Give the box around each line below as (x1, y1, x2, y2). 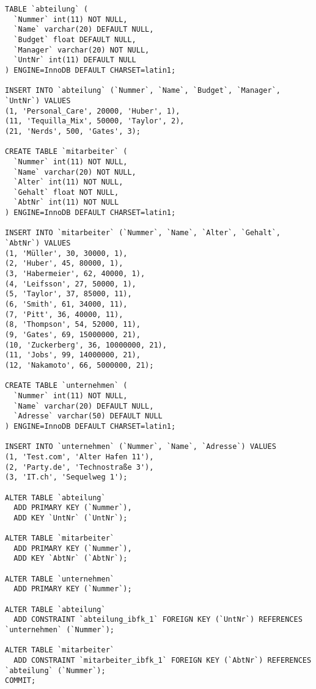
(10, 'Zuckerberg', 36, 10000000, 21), (5, 340, 167, 349)
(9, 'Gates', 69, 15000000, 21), (5, 330, 141, 339)
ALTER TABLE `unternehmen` (5, 574, 114, 583)
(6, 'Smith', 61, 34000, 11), (5, 300, 128, 309)
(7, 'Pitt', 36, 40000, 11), (5, 310, 123, 319)
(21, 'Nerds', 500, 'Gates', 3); (5, 126, 141, 136)
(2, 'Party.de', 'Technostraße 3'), (5, 462, 154, 472)
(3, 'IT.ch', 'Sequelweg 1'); (5, 473, 128, 482)
